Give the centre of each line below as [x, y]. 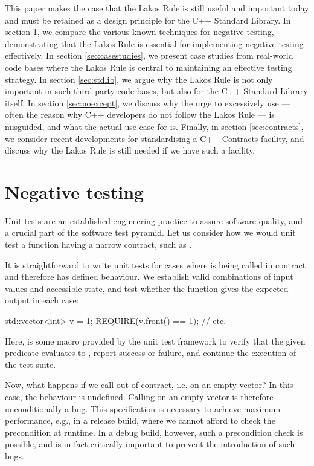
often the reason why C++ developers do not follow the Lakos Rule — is [140, 115]
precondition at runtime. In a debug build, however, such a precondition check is [154, 432]
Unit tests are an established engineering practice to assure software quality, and [154, 220]
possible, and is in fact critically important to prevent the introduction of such [150, 444]
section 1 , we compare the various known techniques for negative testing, [139, 32]
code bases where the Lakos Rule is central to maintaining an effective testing [149, 67]
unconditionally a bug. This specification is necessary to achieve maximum [143, 408]
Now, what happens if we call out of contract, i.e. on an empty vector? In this [149, 385]
